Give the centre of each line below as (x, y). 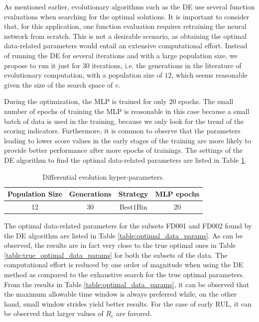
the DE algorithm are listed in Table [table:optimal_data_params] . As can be (124, 235)
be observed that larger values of (54, 313)
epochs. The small (206, 101)
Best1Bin (133, 206)
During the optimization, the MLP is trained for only (85, 101)
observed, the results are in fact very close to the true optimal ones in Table (120, 245)
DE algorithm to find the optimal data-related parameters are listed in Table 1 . (125, 160)
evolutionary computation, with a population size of (83, 75)
